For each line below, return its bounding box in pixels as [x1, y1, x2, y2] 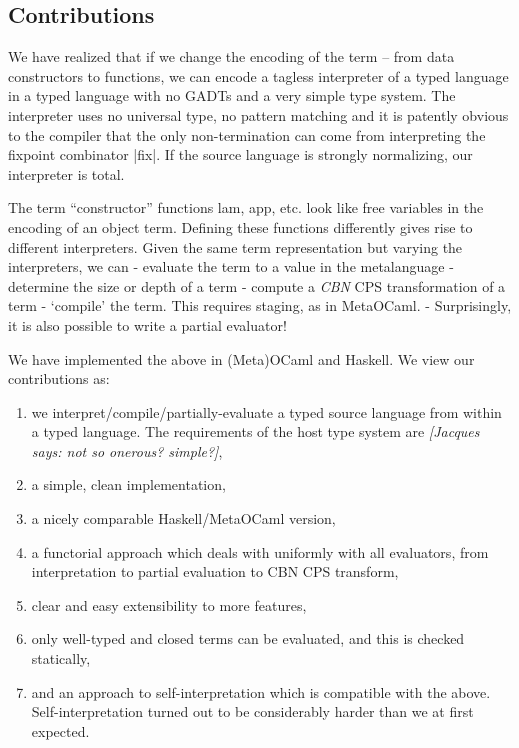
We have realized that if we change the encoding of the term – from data [8, 46, 455, 67]
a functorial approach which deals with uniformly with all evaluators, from [31, 541, 489, 562]
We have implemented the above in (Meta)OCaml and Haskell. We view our [8, 348, 475, 369]
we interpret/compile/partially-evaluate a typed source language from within [31, 401, 502, 422]
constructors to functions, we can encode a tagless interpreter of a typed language [8, 65, 509, 86]
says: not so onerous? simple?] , [31, 440, 223, 461]
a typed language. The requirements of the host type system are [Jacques [31, 421, 480, 442]
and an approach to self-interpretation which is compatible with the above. [31, 681, 491, 702]
